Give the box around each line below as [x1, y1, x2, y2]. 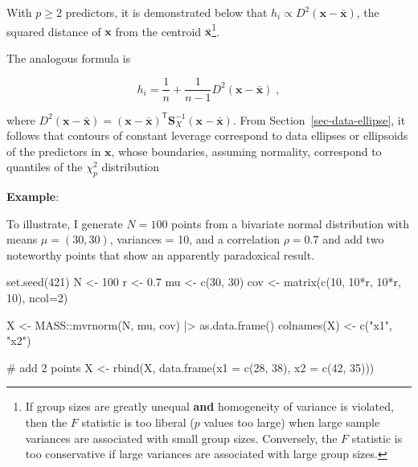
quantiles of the [6, 158, 83, 175]
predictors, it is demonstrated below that [65, 4, 268, 20]
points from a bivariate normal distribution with [171, 215, 409, 231]
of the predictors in [6, 142, 101, 159]
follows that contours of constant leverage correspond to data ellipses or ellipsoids [6, 127, 408, 144]
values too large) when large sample [203, 414, 380, 431]
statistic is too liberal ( [81, 414, 195, 431]
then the [25, 414, 68, 431]
